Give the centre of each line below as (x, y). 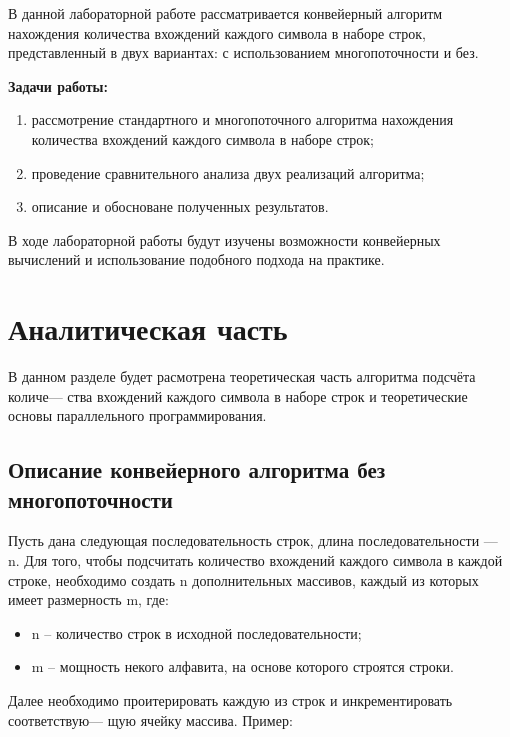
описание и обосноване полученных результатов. (180, 206)
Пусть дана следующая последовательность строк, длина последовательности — (253, 540)
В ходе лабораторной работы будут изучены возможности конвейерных (224, 239)
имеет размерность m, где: (88, 599)
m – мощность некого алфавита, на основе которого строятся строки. (242, 666)
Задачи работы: (58, 85)
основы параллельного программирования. (137, 415)
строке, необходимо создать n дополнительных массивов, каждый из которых (243, 579)
